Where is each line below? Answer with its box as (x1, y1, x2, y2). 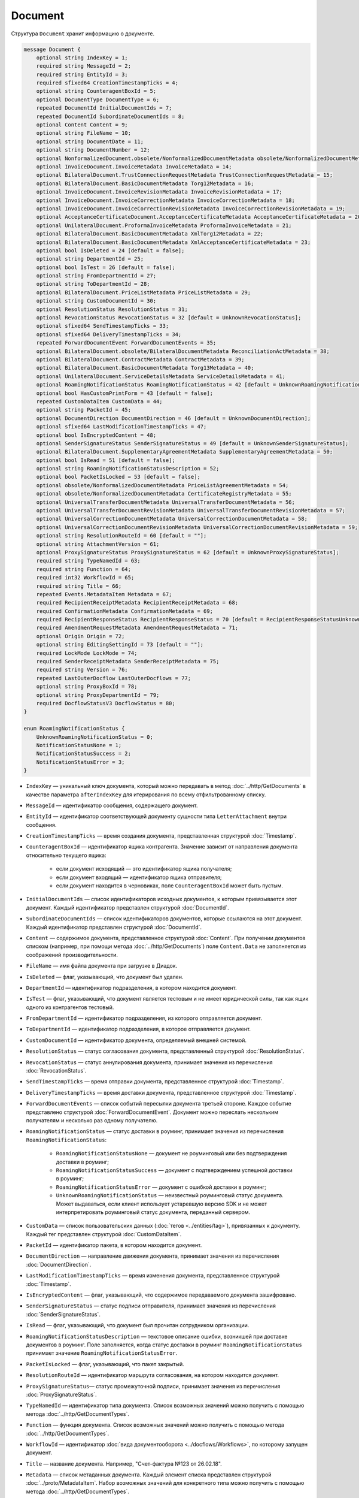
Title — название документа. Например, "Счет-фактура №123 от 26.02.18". (26, 1460, 223, 1467)
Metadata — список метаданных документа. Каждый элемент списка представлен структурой (26, 1471, 272, 1478)
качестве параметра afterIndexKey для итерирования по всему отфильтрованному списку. (26, 791, 266, 798)
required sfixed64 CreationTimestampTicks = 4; (36, 80, 179, 86)
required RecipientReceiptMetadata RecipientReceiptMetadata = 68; (36, 599, 239, 606)
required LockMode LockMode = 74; (36, 650, 138, 656)
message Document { (23, 46, 81, 53)
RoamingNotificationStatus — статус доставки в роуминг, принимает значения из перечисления (26, 1128, 284, 1135)
